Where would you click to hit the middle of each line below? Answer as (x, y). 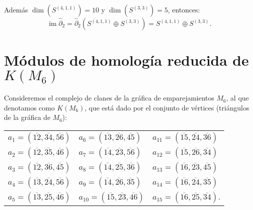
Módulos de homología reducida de (126, 60)
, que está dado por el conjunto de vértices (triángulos (167, 107)
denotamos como (29, 107)
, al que (238, 98)
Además (16, 9)
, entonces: (184, 9)
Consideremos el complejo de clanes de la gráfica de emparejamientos (109, 98)
